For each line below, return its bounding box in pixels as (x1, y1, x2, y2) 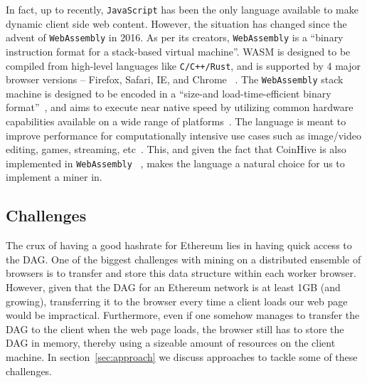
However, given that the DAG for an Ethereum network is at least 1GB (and (6, 280, 341, 295)
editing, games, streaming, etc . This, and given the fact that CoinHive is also (6, 142, 346, 157)
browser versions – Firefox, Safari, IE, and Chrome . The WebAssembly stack (6, 72, 344, 87)
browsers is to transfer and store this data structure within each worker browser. (6, 266, 356, 280)
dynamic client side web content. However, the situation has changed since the (6, 16, 347, 31)
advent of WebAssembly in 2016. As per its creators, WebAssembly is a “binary (6, 30, 344, 45)
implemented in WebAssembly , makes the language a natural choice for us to (6, 155, 345, 170)
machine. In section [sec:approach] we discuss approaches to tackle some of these (6, 349, 358, 364)
